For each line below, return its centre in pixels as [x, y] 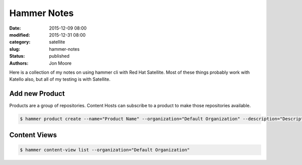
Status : [17, 56]
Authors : [19, 63]
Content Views [33, 135]
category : [20, 42]
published [59, 56]
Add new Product [37, 94]
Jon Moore [60, 63]
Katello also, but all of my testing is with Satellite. [60, 79]
